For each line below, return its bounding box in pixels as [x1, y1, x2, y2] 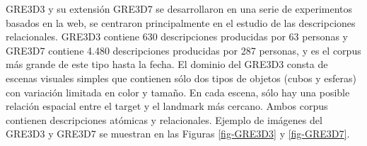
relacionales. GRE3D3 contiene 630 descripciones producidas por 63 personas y [6, 29, 348, 44]
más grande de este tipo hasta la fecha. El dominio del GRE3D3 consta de [6, 57, 328, 72]
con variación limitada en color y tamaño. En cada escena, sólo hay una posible [6, 84, 350, 99]
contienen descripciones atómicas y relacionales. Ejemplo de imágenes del [6, 112, 322, 127]
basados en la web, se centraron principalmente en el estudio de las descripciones [6, 15, 356, 30]
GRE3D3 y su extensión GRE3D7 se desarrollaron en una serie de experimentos [6, 1, 353, 16]
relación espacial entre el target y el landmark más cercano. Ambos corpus [6, 99, 328, 113]
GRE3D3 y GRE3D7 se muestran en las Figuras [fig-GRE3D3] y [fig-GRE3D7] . [6, 126, 350, 141]
